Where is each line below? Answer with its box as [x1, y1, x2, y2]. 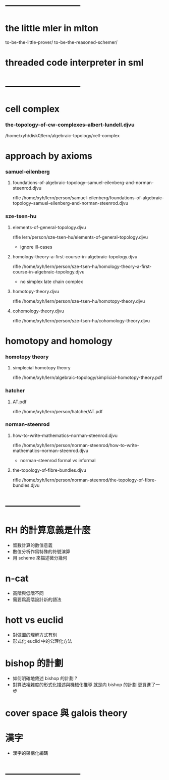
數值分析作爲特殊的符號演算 [12, 548, 71, 554]
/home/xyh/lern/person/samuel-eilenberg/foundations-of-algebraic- [22, 195, 164, 201]
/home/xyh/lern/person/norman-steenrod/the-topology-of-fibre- [22, 477, 157, 483]
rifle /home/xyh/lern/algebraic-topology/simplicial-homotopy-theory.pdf [12, 374, 162, 380]
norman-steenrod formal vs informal [20, 457, 96, 463]
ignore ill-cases [20, 244, 52, 250]
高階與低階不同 [12, 590, 44, 596]
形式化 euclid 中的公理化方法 [12, 638, 72, 644]
